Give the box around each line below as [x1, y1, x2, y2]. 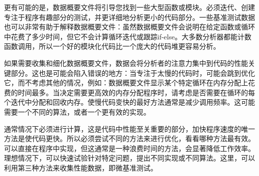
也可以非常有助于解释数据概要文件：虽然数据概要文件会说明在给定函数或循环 [4, 21, 255, 32]
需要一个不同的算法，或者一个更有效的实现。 [4, 106, 150, 117]
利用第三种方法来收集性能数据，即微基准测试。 [4, 162, 157, 173]
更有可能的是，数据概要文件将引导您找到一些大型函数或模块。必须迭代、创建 [4, 2, 255, 12]
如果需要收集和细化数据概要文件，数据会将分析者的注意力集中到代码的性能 [4, 57, 248, 68]
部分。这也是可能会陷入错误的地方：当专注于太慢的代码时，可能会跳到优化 [10, 67, 255, 78]
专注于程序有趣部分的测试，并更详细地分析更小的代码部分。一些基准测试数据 [4, 11, 255, 22]
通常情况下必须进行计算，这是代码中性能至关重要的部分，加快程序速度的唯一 [4, 123, 255, 134]
